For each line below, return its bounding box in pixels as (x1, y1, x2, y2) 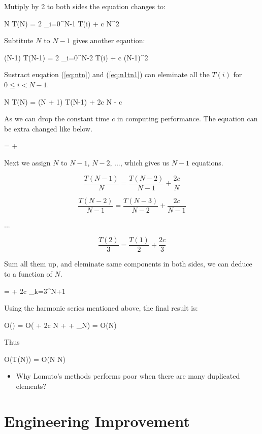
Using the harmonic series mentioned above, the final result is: (4, 303, 198, 313)
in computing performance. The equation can (117, 113, 258, 124)
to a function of (4, 268, 52, 279)
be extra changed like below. (4, 123, 92, 133)
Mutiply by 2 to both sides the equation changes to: (4, 1, 166, 11)
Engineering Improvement (4, 410, 190, 431)
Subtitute (4, 35, 34, 46)
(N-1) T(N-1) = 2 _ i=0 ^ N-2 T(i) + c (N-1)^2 (4, 52, 148, 62)
